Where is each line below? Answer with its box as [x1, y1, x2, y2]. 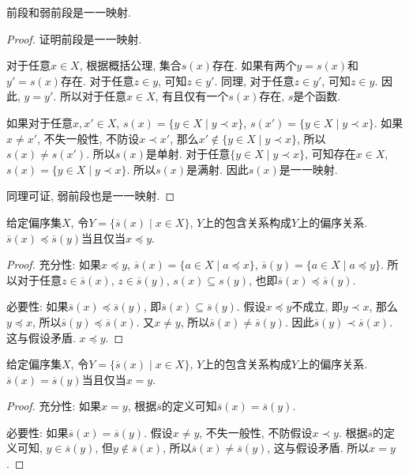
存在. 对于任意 [60, 72, 134, 89]
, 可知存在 [305, 145, 356, 162]
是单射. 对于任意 [145, 145, 231, 162]
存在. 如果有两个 [212, 57, 297, 74]
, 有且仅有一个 [155, 88, 229, 104]
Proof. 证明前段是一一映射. [6, 30, 142, 47]
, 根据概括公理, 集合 [79, 57, 182, 74]
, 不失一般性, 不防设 [37, 130, 140, 146]
